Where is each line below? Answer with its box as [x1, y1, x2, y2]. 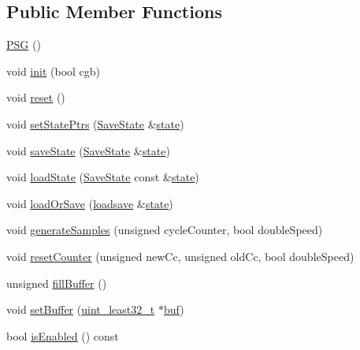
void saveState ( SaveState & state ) [6, 142, 170, 158]
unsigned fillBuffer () [6, 274, 107, 291]
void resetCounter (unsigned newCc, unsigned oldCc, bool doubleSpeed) [6, 248, 354, 264]
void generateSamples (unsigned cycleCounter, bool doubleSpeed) [6, 222, 323, 238]
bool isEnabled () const [6, 327, 119, 344]
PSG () [6, 36, 41, 53]
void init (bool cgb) [6, 62, 101, 79]
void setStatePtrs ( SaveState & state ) [6, 115, 184, 132]
